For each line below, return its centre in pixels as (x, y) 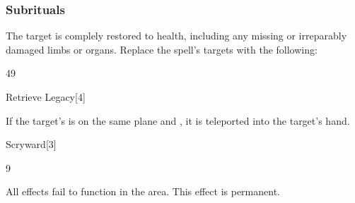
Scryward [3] (31, 144)
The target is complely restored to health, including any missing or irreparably (176, 36)
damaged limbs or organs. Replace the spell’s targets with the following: (162, 49)
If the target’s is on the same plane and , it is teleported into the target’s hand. (178, 120)
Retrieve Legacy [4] (46, 97)
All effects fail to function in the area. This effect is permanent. (143, 191)
